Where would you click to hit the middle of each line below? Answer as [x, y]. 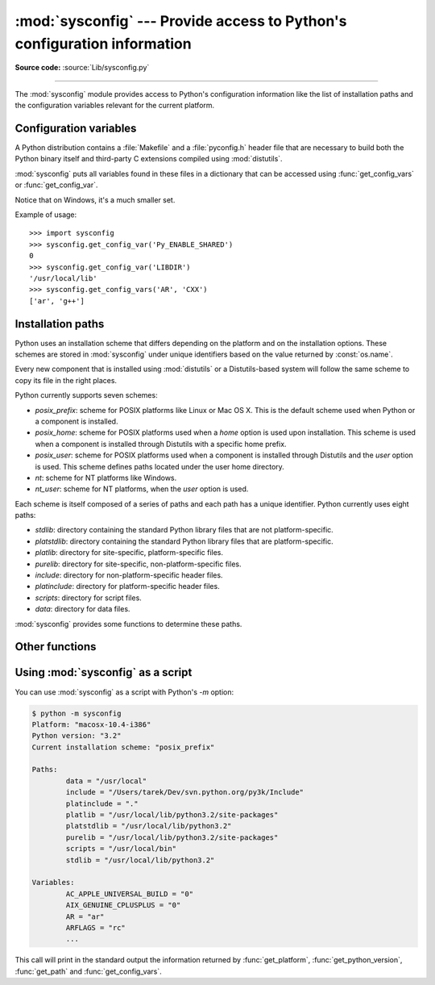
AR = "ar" [85, 916]
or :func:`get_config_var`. [56, 185]
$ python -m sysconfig [77, 713]
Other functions [56, 647]
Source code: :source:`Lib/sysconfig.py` [82, 68]
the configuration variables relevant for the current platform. [115, 106]
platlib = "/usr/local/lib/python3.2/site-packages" [172, 815]
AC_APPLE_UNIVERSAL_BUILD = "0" [129, 894]
